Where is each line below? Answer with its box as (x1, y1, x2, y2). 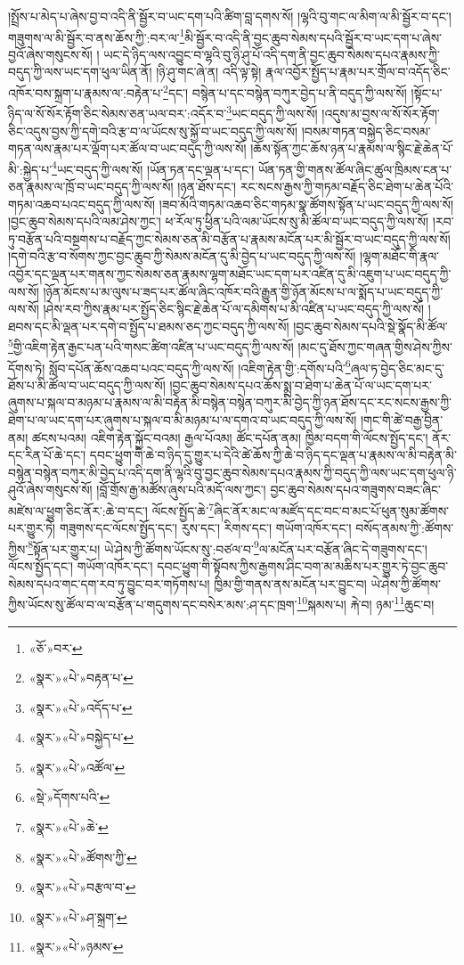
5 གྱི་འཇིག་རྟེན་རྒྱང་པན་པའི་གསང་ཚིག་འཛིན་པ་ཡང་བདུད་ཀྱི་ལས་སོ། (8, 335, 294, 356)
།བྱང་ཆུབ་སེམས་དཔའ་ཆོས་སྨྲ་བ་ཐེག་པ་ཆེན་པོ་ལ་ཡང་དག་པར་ (169, 375, 432, 394)
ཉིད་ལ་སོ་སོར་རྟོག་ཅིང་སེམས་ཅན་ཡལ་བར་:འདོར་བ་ (8, 103, 227, 122)
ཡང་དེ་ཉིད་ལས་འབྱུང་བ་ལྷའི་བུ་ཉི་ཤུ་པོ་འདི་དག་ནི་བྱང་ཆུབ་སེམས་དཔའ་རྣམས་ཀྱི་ (103, 45, 440, 63)
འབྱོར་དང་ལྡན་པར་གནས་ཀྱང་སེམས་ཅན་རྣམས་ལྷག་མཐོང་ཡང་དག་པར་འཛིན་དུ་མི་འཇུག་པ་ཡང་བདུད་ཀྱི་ (8, 264, 452, 282)
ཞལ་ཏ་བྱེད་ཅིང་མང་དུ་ (350, 358, 445, 377)
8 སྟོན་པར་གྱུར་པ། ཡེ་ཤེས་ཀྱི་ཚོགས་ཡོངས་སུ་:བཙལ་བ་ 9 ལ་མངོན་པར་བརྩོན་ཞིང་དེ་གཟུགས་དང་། (28, 536, 427, 558)
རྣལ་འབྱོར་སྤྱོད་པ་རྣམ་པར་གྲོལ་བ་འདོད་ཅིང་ (265, 62, 451, 81)
